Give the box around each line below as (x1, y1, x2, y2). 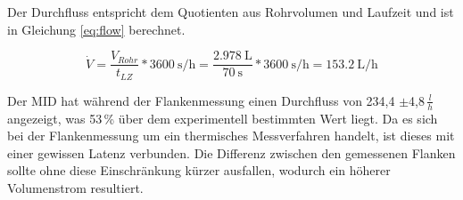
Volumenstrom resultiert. (7, 178, 144, 196)
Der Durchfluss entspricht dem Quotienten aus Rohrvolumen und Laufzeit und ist (7, 3, 454, 20)
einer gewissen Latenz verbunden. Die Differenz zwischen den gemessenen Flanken (7, 143, 456, 162)
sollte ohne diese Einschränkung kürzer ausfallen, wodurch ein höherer (7, 161, 391, 180)
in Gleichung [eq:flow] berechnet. (7, 20, 186, 38)
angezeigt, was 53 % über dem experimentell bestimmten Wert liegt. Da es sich (7, 108, 438, 127)
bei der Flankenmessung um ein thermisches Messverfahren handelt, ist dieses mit (7, 126, 455, 145)
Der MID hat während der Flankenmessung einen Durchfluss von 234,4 (7, 91, 395, 109)
